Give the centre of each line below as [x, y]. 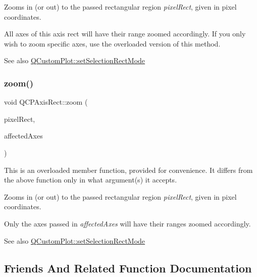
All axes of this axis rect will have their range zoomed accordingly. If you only [125, 34]
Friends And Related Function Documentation [128, 268]
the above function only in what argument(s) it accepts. [91, 180]
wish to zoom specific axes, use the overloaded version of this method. [112, 43]
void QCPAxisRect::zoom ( [46, 102]
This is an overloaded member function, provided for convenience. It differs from [128, 170]
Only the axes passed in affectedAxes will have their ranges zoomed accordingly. [127, 223]
